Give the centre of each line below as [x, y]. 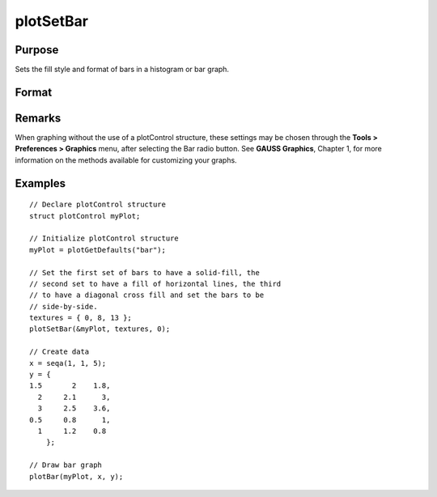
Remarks [38, 118]
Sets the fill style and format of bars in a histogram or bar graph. [122, 70]
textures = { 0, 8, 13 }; [81, 318]
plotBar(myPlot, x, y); [76, 476]
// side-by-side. [64, 306]
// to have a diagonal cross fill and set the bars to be [147, 295]
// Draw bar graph [66, 465]
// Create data [59, 352]
